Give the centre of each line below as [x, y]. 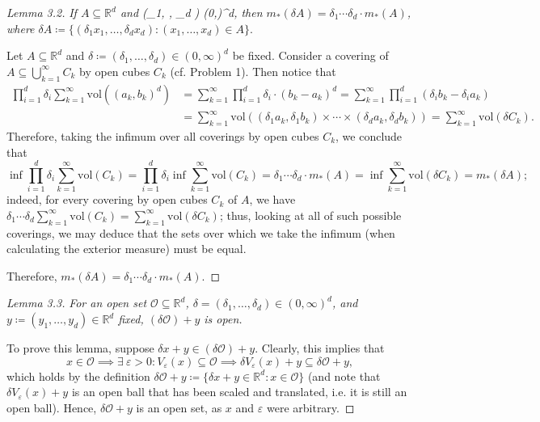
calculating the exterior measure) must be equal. [127, 249]
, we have [272, 199]
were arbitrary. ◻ [310, 407]
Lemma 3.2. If [42, 12]
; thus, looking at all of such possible [310, 215]
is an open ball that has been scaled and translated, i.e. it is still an [239, 392]
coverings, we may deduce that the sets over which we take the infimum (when [201, 232]
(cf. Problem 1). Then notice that [253, 71]
